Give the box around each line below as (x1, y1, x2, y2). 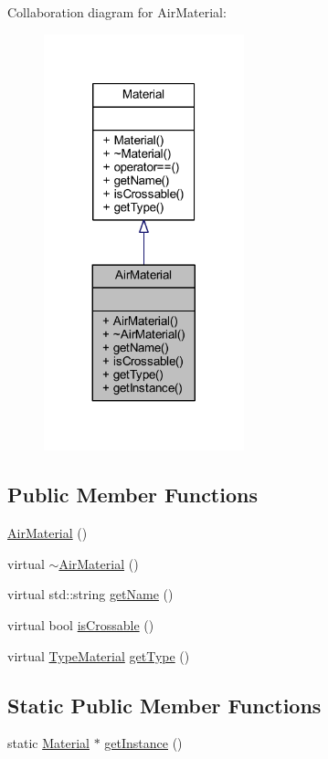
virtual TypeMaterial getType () (7, 646, 190, 665)
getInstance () (104, 733, 183, 753)
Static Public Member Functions (7, 690, 322, 719)
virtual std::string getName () (7, 585, 174, 604)
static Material (7, 733, 90, 753)
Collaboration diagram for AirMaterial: (7, 3, 227, 21)
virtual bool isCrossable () (7, 616, 154, 635)
